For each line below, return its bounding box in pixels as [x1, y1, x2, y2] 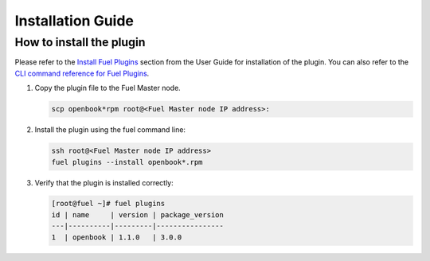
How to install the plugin [14, 35, 146, 49]
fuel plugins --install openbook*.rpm [51, 158, 203, 166]
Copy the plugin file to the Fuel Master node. [34, 84, 181, 93]
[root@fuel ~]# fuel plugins [51, 199, 166, 208]
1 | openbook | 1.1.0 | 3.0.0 [51, 232, 182, 242]
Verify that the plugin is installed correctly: [34, 177, 174, 187]
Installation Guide [14, 12, 135, 29]
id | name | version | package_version [51, 210, 225, 219]
